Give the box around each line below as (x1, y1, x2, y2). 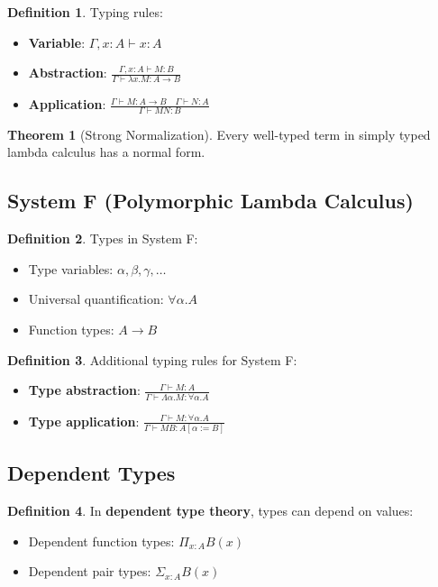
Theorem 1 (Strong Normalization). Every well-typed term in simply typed (7, 124, 431, 143)
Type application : (28, 411, 140, 430)
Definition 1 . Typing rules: (7, 3, 163, 21)
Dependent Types (7, 459, 176, 487)
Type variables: (28, 259, 114, 278)
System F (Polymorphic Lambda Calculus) (7, 187, 414, 215)
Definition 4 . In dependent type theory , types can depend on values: (7, 501, 414, 520)
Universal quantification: (28, 289, 164, 308)
